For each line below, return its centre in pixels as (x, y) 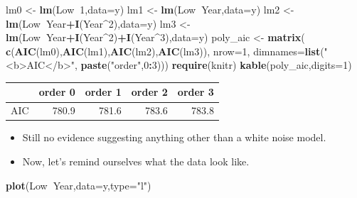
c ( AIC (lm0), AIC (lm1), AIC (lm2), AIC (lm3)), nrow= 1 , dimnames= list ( (165, 51)
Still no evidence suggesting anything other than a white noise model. (174, 137)
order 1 (103, 92)
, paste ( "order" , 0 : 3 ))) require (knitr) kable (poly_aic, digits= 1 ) (213, 65)
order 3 (196, 92)
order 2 (149, 92)
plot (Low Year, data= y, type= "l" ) (79, 185)
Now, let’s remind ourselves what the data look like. (136, 161)
